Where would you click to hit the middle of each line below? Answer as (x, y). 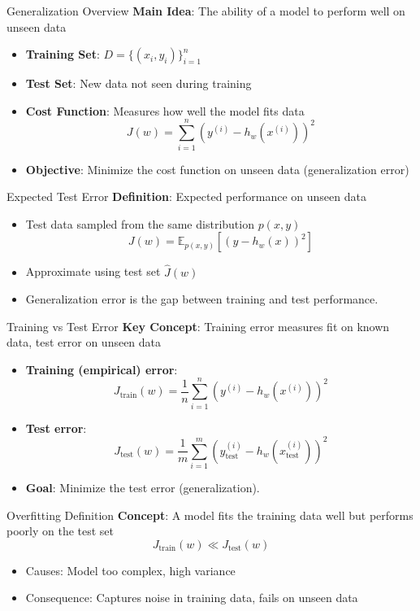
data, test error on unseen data (84, 342)
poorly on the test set (61, 531)
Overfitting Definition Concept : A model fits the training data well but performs (210, 515)
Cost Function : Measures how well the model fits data (165, 110)
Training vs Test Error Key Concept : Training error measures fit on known (198, 326)
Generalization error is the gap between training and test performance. (202, 299)
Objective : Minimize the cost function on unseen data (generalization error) (217, 169)
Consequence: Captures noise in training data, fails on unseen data (192, 598)
